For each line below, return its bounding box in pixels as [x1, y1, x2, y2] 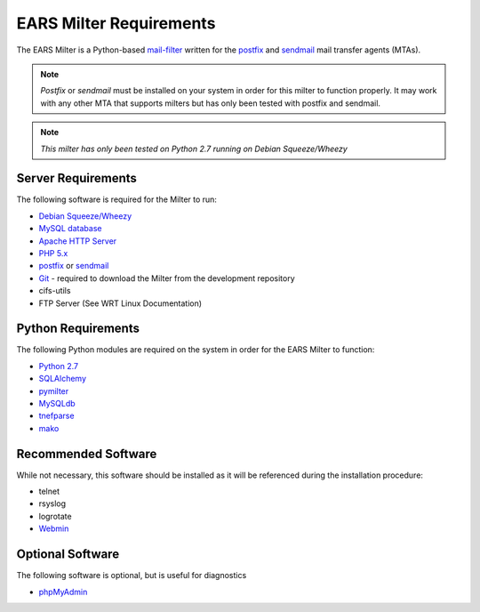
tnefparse [38, 410, 75, 422]
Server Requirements [16, 171, 138, 186]
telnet [38, 486, 60, 497]
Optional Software [16, 547, 120, 562]
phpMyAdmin [38, 586, 88, 597]
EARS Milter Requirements [16, 13, 216, 33]
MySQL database [38, 223, 102, 234]
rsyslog [38, 498, 67, 509]
